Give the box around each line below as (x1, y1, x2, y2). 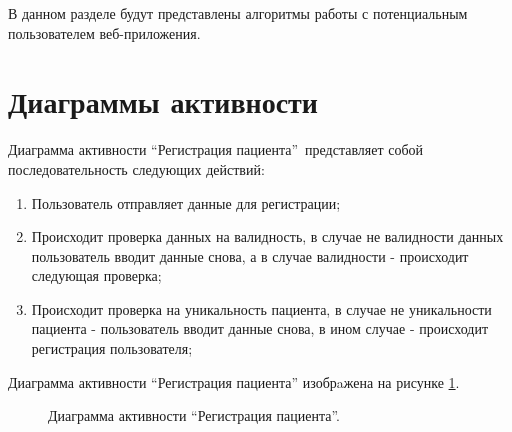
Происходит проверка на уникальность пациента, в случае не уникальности (31, 298, 492, 319)
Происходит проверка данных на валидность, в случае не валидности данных (31, 226, 504, 247)
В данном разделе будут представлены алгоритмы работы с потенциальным (8, 3, 468, 23)
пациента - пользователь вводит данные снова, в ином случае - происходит (31, 318, 489, 339)
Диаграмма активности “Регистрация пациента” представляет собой (8, 139, 424, 160)
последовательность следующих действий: (8, 158, 265, 179)
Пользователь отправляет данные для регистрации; (31, 192, 341, 213)
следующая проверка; (31, 265, 162, 286)
